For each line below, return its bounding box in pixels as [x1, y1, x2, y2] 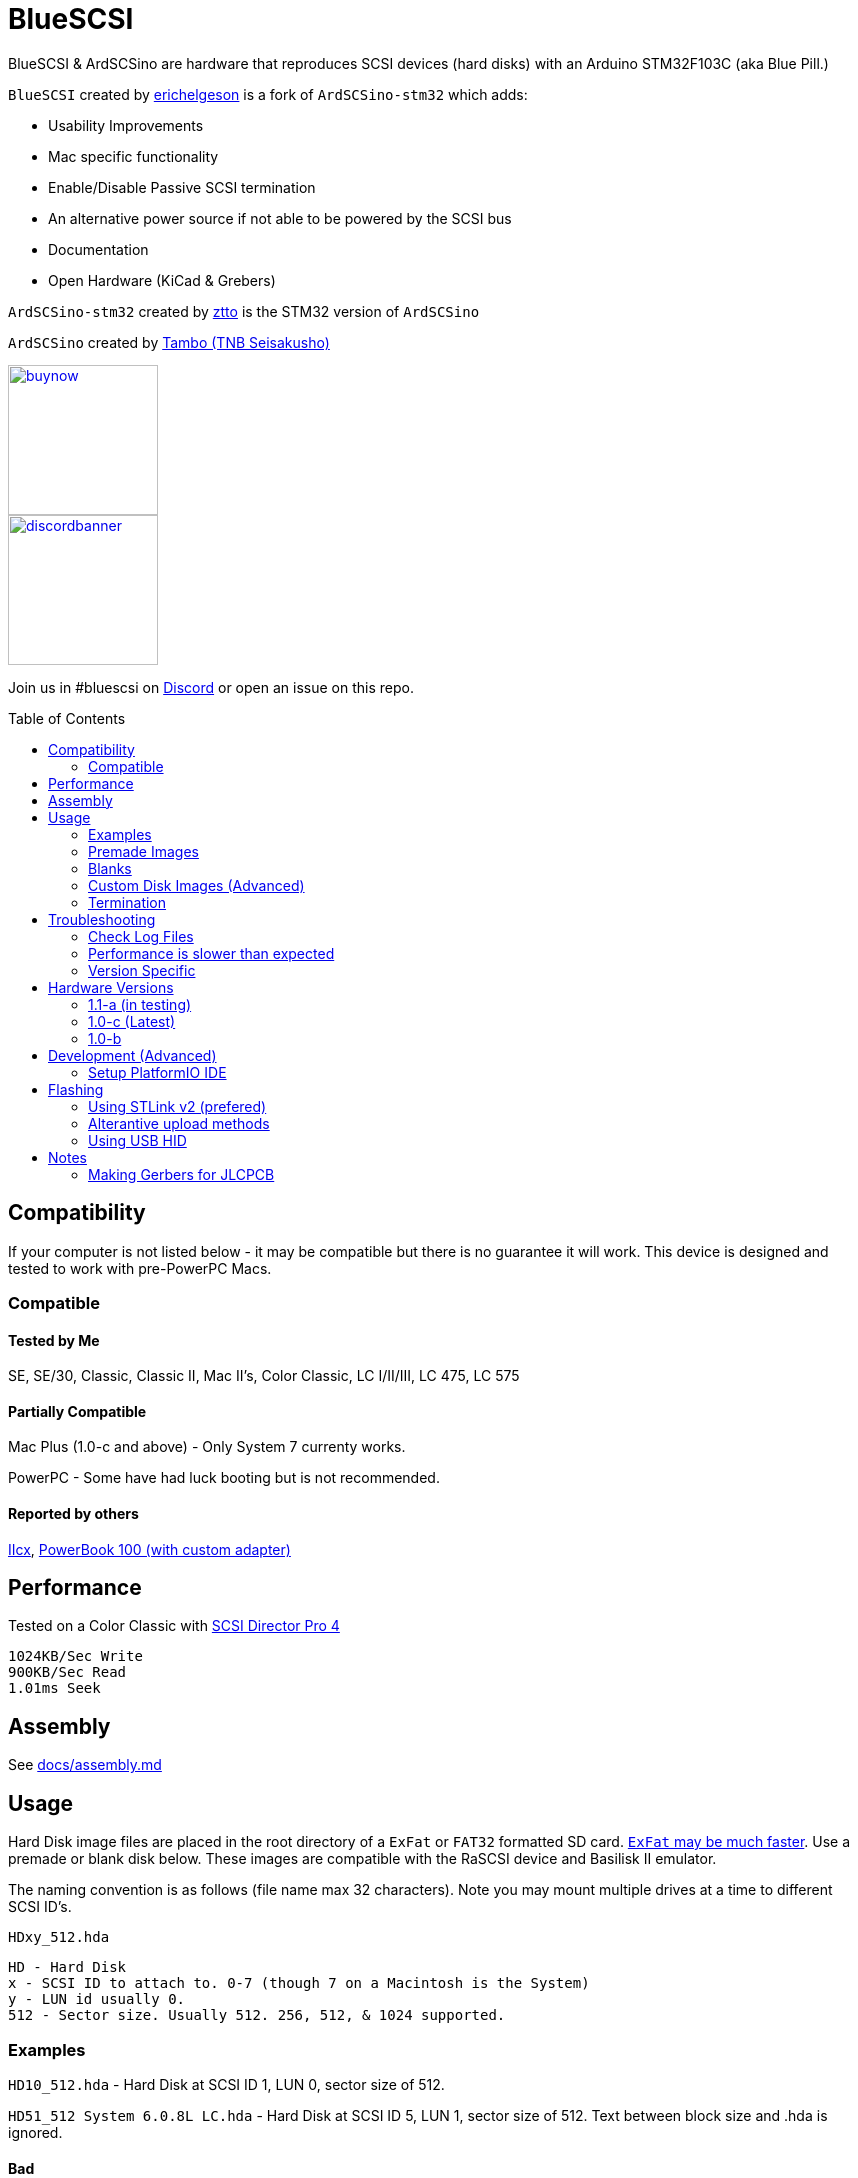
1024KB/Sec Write [8, 1648, 143, 1665]
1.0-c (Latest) [88, 1012, 176, 1030]
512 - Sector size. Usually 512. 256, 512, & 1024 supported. [8, 2007, 506, 2024]
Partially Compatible [8, 1402, 147, 1420]
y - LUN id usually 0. [8, 1991, 186, 2008]
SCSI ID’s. [8, 1898, 72, 1916]
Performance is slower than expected [88, 944, 335, 962]
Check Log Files [88, 927, 194, 945]
